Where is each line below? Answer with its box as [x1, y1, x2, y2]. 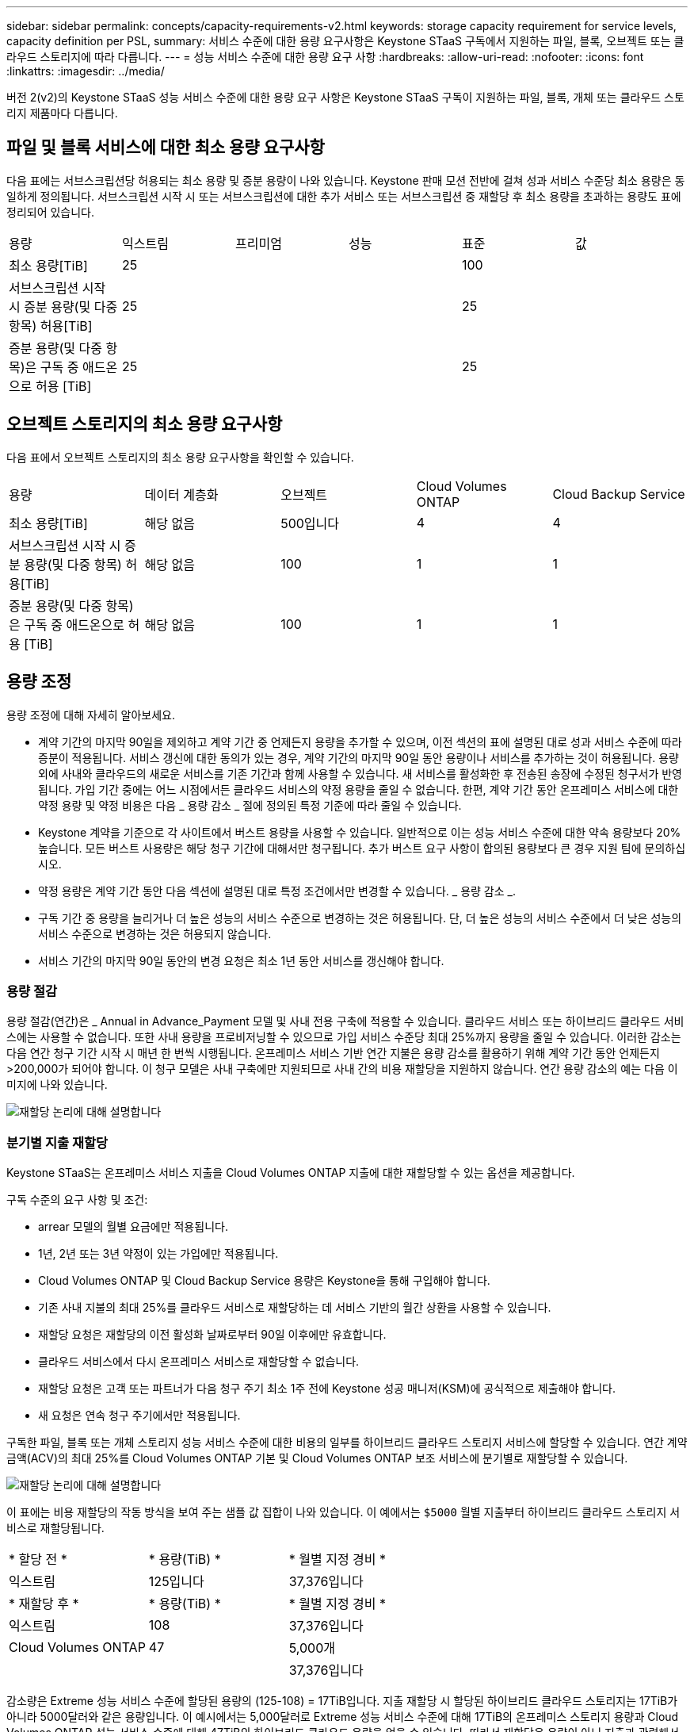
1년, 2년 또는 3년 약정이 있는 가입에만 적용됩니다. [38, 1247, 279, 1261]
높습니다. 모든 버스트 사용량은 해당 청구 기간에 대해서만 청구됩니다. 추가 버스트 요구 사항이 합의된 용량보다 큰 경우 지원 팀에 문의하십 [38, 841, 686, 855]
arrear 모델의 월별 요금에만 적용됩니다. [38, 1220, 228, 1234]
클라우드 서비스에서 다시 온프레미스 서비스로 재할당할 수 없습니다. [38, 1355, 360, 1369]
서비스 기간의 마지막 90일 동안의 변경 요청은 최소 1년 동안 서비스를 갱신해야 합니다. [38, 953, 444, 968]
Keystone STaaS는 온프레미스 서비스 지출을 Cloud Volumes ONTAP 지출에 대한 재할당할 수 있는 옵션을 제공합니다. [6, 1166, 575, 1180]
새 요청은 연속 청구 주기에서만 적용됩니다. [38, 1408, 241, 1423]
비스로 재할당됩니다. [6, 1521, 105, 1535]
